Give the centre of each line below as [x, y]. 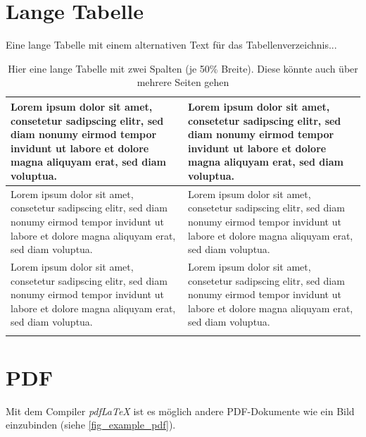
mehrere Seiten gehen [183, 82]
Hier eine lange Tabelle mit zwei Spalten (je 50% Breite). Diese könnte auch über [183, 68]
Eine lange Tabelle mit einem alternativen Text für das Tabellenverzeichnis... [171, 45]
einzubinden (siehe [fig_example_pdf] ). [91, 425]
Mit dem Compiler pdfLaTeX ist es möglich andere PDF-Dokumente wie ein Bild [180, 411]
